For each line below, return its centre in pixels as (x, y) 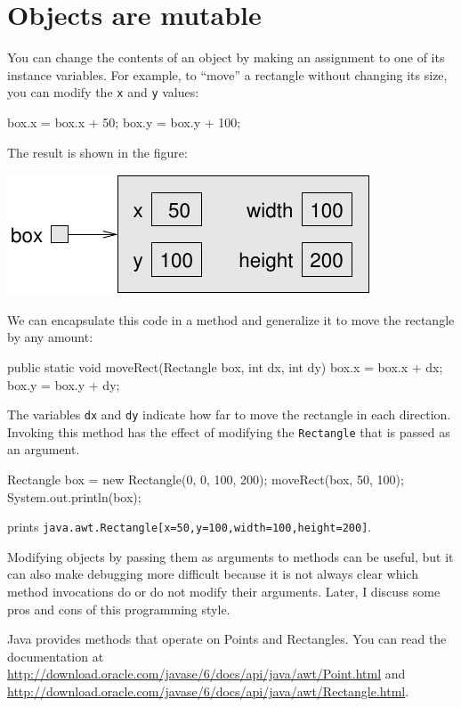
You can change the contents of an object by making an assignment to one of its (226, 57)
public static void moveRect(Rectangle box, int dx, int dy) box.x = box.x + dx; (225, 366)
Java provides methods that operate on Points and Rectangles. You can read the (227, 639)
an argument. (44, 449)
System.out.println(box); (74, 496)
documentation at (56, 656)
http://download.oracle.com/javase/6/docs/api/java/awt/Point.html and (206, 674)
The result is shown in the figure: (97, 152)
